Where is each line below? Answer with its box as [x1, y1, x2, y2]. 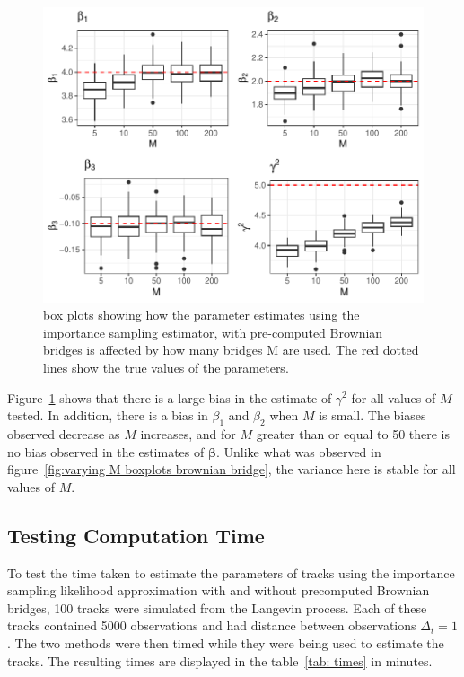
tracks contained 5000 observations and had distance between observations [7, 616, 416, 635]
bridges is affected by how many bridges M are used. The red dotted [43, 340, 419, 359]
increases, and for [140, 424, 236, 443]
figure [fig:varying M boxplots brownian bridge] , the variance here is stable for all [7, 460, 456, 479]
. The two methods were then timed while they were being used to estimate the [7, 633, 444, 652]
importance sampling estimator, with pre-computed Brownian [43, 322, 383, 341]
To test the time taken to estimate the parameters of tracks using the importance [7, 563, 455, 582]
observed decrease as [7, 424, 120, 443]
